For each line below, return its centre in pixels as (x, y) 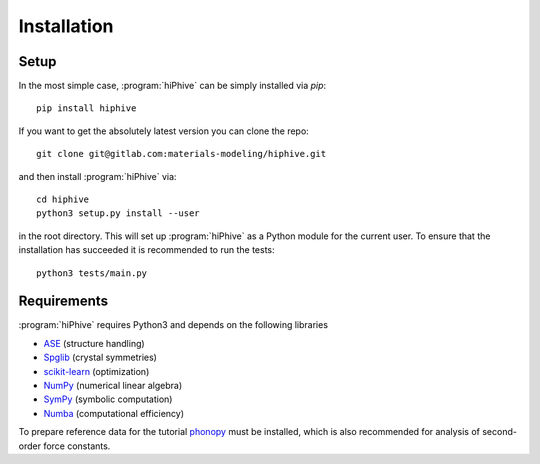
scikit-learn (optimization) (96, 371)
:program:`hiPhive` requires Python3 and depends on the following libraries (173, 325)
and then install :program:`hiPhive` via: (97, 176)
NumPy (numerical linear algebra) (113, 386)
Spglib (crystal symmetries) (100, 357)
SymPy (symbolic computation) (108, 399)
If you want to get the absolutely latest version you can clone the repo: (163, 131)
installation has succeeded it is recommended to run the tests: (146, 250)
